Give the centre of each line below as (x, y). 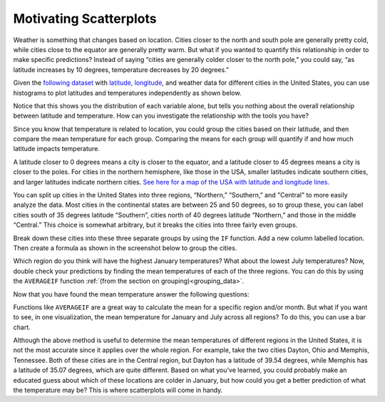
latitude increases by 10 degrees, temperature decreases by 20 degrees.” (121, 69)
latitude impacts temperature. (56, 149)
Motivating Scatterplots (85, 19)
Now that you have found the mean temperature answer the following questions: (131, 294)
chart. (22, 327)
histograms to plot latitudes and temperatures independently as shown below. (127, 93)
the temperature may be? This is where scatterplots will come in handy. (118, 390)
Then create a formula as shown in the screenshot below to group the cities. (125, 248)
